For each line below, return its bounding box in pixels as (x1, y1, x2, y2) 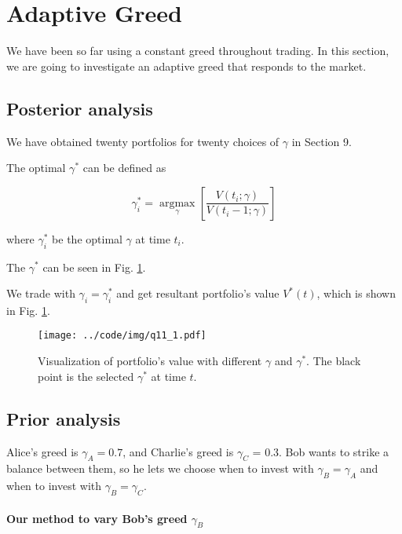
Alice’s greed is (6, 443, 79, 459)
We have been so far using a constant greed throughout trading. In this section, (6, 42, 389, 59)
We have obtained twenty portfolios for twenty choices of (6, 133, 280, 149)
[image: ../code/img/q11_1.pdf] (38, 330, 206, 342)
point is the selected (38, 368, 134, 384)
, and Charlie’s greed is (122, 443, 234, 459)
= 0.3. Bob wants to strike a (252, 443, 389, 459)
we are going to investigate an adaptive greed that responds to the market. (6, 57, 367, 74)
